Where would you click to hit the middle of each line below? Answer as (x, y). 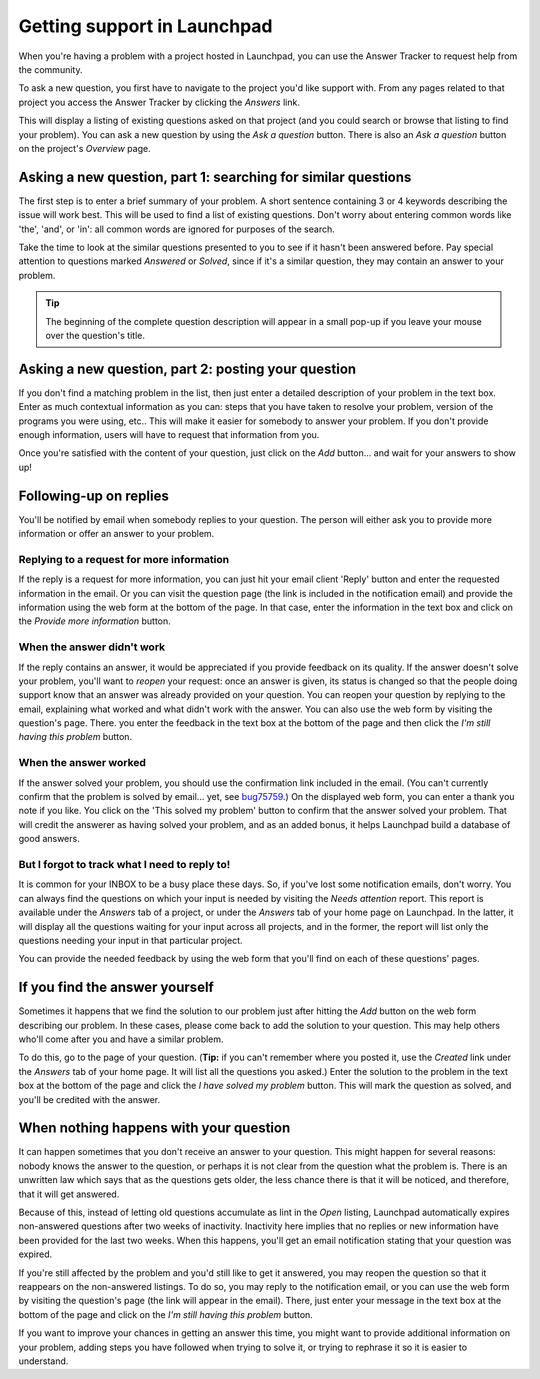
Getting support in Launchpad (145, 26)
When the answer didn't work (92, 647)
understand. (43, 1361)
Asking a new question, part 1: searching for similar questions (215, 176)
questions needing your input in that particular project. (130, 940)
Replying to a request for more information (124, 559)
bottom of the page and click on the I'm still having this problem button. (166, 1314)
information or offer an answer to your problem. (116, 534)
